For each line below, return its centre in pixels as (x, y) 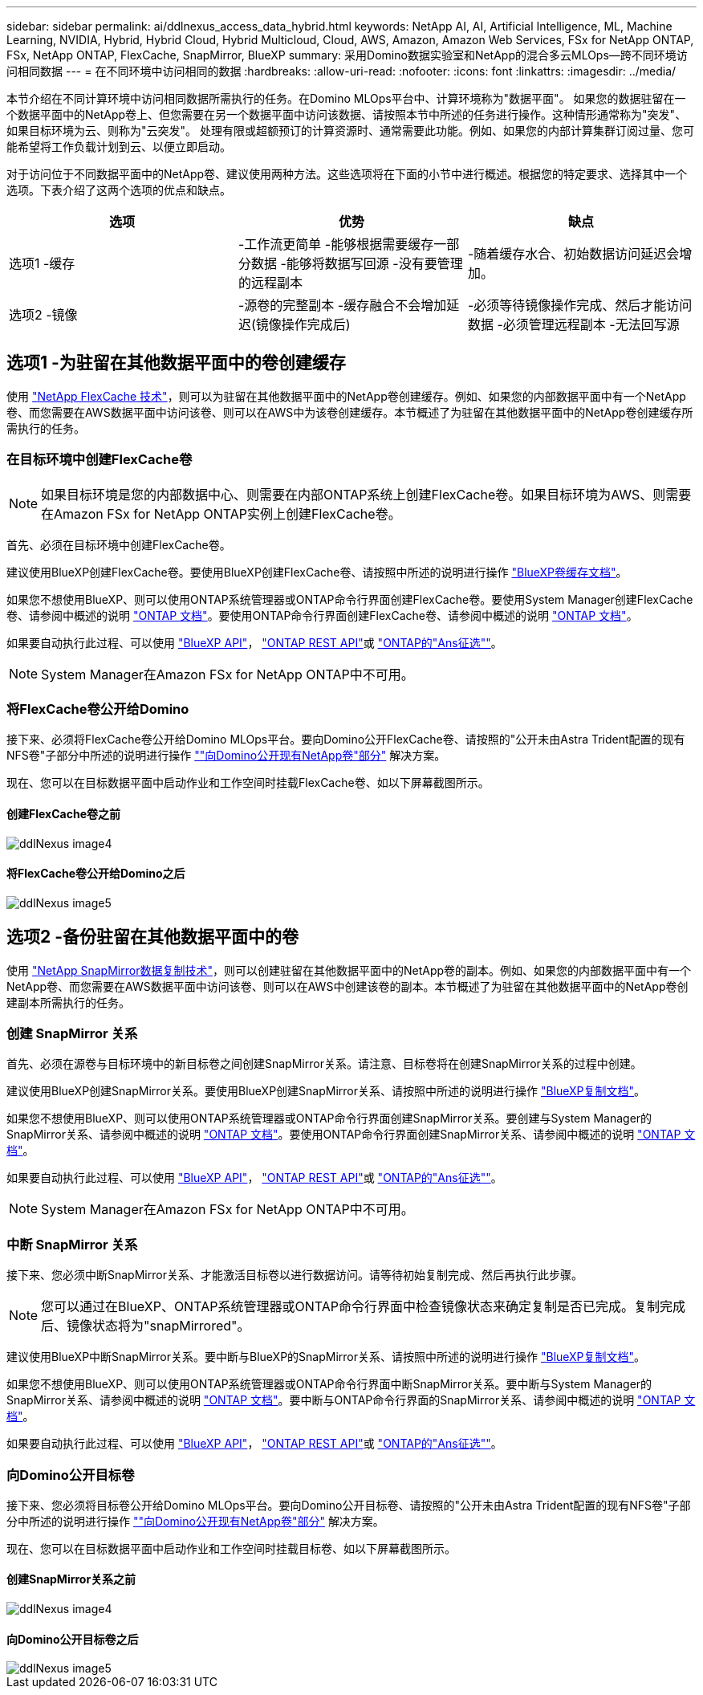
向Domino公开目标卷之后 (73, 1639)
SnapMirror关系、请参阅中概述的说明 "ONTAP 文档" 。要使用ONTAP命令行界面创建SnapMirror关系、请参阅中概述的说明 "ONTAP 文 (351, 1135)
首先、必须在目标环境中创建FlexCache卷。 (119, 544)
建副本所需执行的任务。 (68, 1002)
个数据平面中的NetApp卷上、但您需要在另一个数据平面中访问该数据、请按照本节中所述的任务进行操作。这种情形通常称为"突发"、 (347, 114)
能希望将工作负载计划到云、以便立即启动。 (119, 147)
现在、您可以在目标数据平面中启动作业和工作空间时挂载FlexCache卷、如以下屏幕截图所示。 (248, 783)
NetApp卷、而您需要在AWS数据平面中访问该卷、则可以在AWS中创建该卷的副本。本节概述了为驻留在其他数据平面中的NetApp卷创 (347, 986)
